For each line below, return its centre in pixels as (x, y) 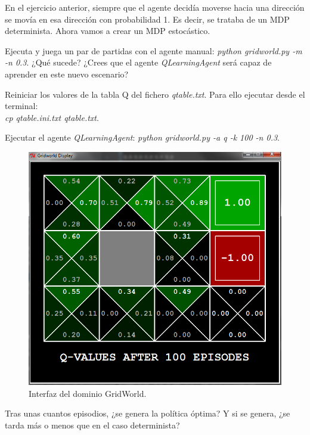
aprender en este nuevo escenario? (67, 74)
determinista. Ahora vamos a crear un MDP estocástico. (108, 31)
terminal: (21, 106)
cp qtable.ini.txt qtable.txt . (52, 117)
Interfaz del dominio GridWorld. (88, 393)
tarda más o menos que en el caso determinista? (92, 425)
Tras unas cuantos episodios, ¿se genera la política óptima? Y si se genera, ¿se (148, 413)
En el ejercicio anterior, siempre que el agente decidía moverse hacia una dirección (155, 7)
